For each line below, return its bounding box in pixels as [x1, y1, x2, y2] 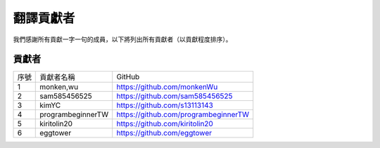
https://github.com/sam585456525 [116, 91, 233, 101]
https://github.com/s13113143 [116, 100, 214, 110]
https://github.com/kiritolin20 [116, 119, 214, 129]
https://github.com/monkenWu [116, 82, 218, 92]
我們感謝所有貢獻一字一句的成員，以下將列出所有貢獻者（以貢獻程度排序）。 [13, 35, 232, 43]
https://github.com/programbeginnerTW [116, 109, 250, 119]
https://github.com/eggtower [116, 128, 213, 138]
